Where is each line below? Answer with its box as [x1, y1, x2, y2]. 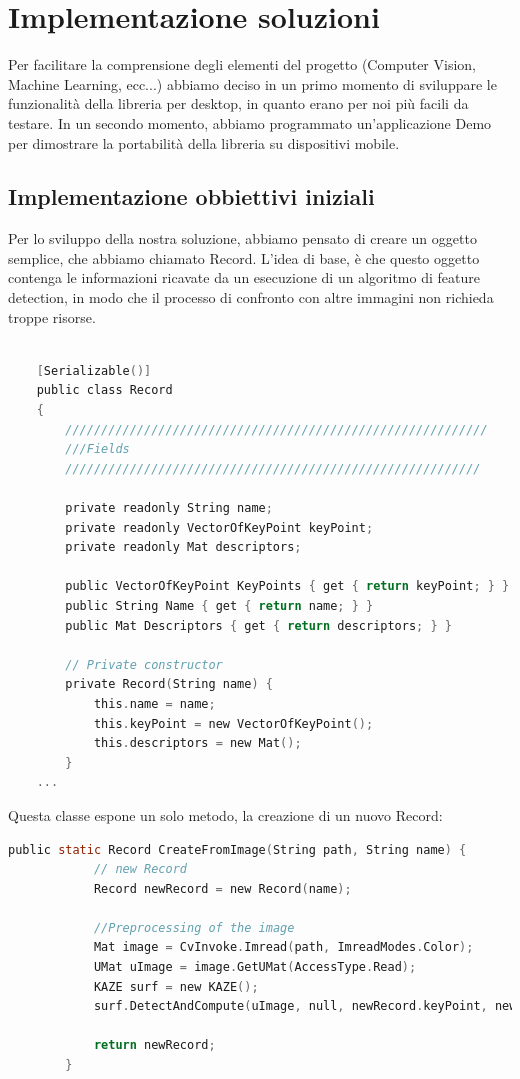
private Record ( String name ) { [65, 677, 273, 692]
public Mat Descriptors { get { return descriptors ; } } [65, 618, 452, 633]
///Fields [65, 442, 130, 457]
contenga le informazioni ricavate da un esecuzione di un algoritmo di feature [8, 267, 480, 288]
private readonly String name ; [65, 501, 273, 516]
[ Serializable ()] [36, 363, 152, 378]
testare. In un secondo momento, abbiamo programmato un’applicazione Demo [8, 112, 492, 133]
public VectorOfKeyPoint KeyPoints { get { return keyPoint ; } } [65, 579, 510, 594]
